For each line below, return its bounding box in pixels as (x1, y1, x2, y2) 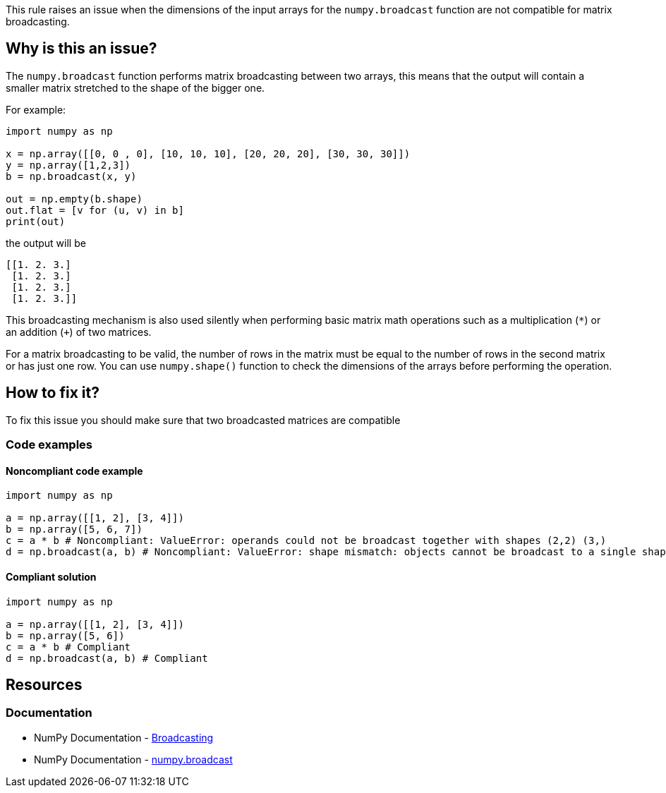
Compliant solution (6, 570, 97, 583)
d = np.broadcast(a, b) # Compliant (6, 652, 208, 664)
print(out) (6, 215, 66, 227)
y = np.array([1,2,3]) (6, 159, 131, 171)
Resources (6, 675, 83, 694)
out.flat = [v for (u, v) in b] (6, 204, 184, 216)
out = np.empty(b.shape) (6, 193, 143, 205)
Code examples (6, 437, 93, 452)
